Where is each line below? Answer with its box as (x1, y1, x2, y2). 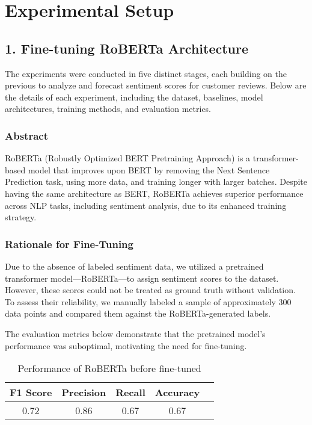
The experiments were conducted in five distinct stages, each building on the (5, 67, 287, 79)
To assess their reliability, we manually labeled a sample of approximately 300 (5, 295, 292, 308)
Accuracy (154, 385, 200, 400)
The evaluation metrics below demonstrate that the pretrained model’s (5, 327, 266, 340)
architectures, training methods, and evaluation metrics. (5, 102, 212, 115)
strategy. (5, 211, 37, 223)
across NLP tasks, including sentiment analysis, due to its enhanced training (5, 199, 287, 211)
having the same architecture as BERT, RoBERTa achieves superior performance (5, 187, 304, 199)
